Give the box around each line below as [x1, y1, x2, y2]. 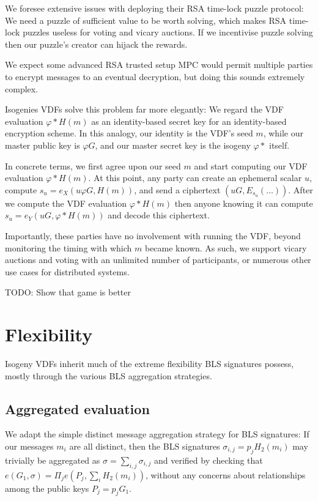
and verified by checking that [153, 453, 263, 466]
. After [288, 183, 313, 196]
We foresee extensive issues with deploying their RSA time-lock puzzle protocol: [5, 2, 304, 14]
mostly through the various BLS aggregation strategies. [5, 369, 212, 382]
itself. [268, 138, 290, 151]
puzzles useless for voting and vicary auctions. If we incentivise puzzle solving [23, 26, 313, 39]
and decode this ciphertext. [108, 209, 210, 221]
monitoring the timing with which [5, 241, 132, 254]
